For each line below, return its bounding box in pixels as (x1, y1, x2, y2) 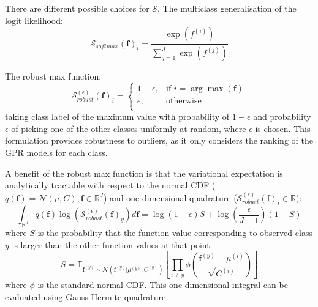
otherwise (165, 96, 202, 105)
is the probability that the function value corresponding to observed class (37, 226, 312, 239)
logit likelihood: (5, 13, 63, 26)
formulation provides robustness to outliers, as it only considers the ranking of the (5, 134, 313, 147)
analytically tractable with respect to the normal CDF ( (5, 179, 216, 191)
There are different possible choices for (5, 2, 150, 14)
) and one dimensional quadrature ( (104, 191, 237, 204)
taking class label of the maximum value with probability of (5, 110, 230, 123)
